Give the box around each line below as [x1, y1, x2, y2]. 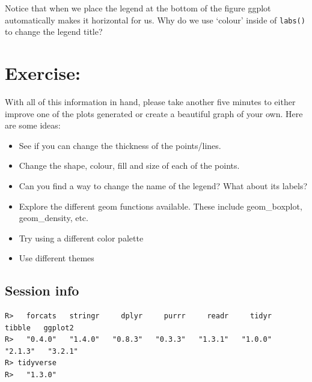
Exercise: [5, 61, 81, 85]
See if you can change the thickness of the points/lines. [19, 139, 221, 151]
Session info [5, 281, 79, 300]
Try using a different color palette [19, 231, 144, 244]
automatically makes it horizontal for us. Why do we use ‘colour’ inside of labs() [5, 13, 305, 26]
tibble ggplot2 [5, 323, 74, 332]
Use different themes [19, 252, 94, 264]
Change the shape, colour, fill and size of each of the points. [19, 159, 240, 172]
